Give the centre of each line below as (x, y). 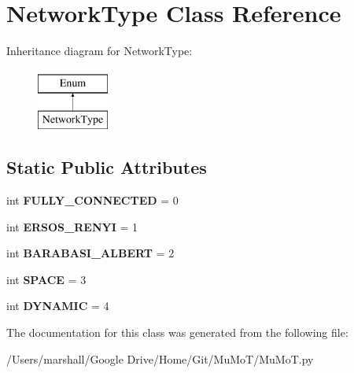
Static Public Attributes (107, 167)
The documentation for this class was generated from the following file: (177, 332)
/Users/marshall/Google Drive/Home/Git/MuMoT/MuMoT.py (160, 358)
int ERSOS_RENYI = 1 (72, 226)
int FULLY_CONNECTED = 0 (92, 200)
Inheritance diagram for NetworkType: (100, 51)
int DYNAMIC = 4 (58, 306)
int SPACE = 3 (46, 279)
